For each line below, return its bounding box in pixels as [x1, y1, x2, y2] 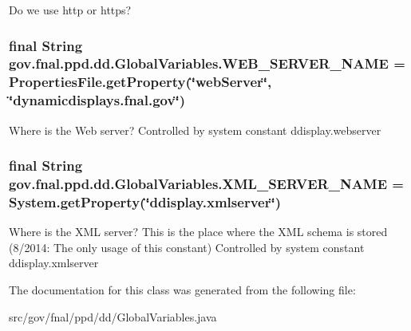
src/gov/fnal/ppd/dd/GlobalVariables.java [9, 308, 217, 325]
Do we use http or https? [9, 2, 132, 18]
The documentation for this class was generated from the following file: [9, 282, 356, 298]
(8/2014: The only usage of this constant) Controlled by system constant [9, 238, 365, 255]
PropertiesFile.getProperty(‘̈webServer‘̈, [9, 72, 272, 92]
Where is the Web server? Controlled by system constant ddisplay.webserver [9, 121, 381, 138]
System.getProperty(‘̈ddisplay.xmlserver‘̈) [9, 191, 281, 211]
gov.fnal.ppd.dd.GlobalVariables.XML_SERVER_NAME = [9, 174, 404, 194]
